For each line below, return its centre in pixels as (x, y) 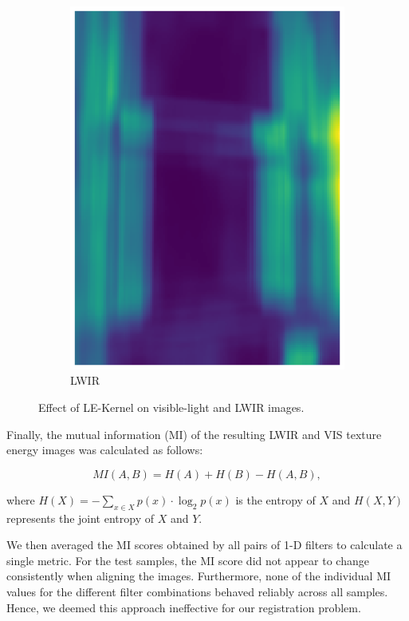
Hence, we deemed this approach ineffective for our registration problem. (184, 607)
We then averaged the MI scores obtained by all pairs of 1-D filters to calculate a (204, 545)
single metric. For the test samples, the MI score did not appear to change (188, 560)
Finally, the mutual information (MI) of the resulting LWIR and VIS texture (194, 434)
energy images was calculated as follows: (105, 450)
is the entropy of (275, 499)
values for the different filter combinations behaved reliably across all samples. (197, 591)
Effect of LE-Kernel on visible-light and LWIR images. (171, 407)
